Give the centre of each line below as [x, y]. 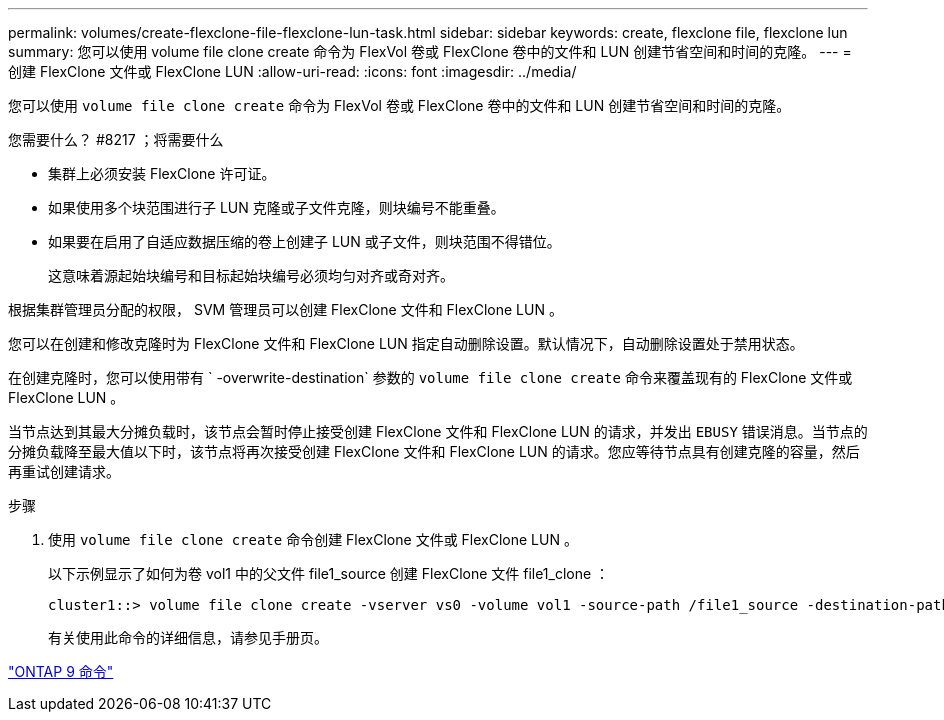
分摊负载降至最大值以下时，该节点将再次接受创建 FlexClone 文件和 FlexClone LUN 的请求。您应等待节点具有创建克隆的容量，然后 [434, 451]
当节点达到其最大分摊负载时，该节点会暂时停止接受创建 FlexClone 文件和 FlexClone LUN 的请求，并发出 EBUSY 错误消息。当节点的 [438, 431]
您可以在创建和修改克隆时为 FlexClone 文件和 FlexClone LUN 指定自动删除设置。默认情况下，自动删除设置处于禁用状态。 [406, 343]
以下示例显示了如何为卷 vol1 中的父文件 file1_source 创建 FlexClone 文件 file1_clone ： [329, 573]
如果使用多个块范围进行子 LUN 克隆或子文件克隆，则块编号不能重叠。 [276, 207]
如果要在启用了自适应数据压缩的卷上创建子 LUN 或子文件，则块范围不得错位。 [304, 241]
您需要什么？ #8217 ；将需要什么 [116, 139]
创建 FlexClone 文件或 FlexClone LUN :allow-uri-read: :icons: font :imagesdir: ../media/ [292, 71]
